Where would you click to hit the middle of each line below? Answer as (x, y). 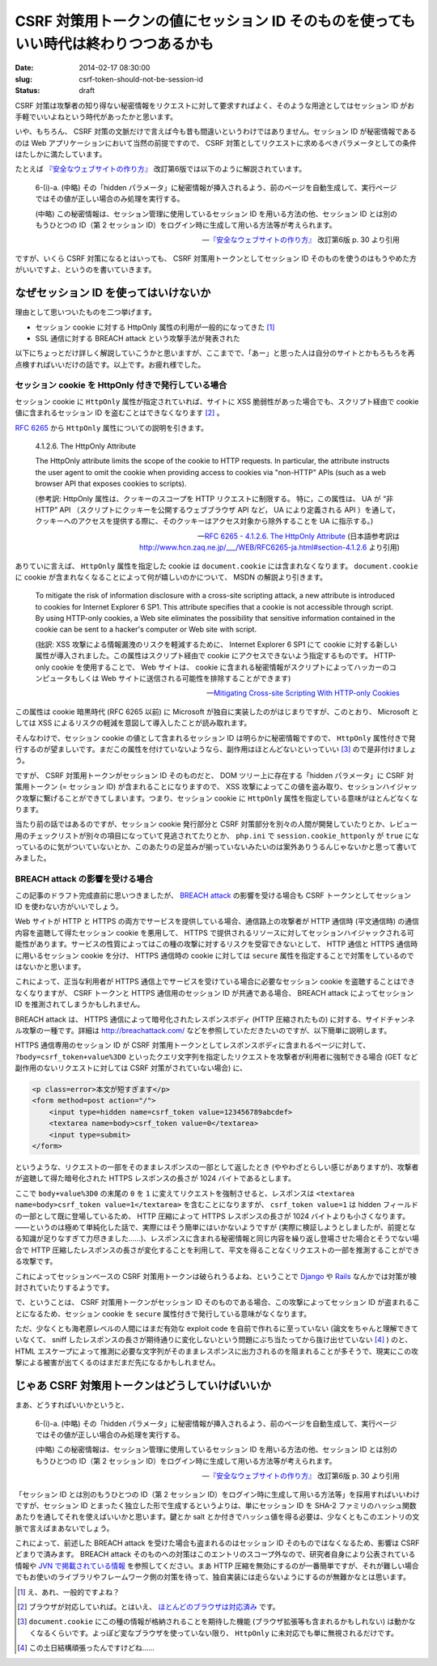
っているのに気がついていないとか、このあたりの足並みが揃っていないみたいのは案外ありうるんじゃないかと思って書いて (216, 847)
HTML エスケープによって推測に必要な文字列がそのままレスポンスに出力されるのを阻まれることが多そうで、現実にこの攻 (216, 1351)
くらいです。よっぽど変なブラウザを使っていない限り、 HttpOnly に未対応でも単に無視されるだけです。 (224, 1633)
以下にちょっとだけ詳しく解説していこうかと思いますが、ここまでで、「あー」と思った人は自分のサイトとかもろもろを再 (215, 353)
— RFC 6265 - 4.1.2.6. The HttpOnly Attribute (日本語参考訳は (298, 536)
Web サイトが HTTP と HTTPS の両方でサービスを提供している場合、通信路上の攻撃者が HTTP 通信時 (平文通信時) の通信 (217, 921)
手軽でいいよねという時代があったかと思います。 (96, 117)
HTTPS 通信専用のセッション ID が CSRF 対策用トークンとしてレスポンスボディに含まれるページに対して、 (193, 1045)
